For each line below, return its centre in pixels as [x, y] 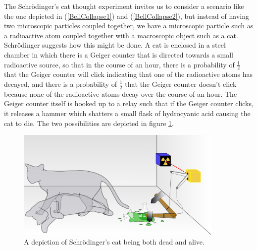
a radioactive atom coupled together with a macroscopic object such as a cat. [121, 35]
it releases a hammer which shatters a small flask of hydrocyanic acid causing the [127, 113]
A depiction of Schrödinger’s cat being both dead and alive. [114, 241]
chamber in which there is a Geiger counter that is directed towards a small [119, 54]
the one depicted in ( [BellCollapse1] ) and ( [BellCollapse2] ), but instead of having [127, 16]
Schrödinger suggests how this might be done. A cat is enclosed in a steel [115, 45]
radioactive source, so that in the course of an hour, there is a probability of [119, 64]
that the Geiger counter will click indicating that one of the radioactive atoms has [128, 74]
